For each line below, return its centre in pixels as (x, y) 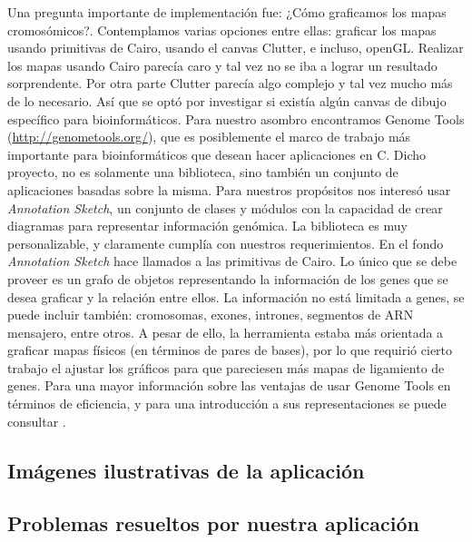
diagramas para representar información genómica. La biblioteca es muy (207, 226)
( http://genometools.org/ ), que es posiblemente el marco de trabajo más (209, 137)
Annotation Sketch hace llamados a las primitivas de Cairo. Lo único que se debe (232, 261)
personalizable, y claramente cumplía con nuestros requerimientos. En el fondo (226, 243)
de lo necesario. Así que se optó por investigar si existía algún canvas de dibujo (227, 100)
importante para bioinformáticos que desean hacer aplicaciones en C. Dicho (217, 154)
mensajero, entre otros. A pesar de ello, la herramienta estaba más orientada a (226, 332)
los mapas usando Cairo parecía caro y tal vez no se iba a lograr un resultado (222, 65)
